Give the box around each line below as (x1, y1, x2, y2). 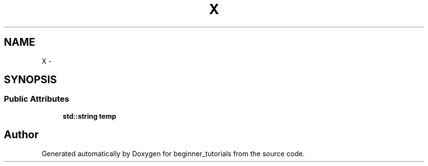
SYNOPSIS (4, 74, 57, 86)
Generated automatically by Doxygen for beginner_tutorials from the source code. (42, 149, 305, 158)
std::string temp (63, 111, 116, 120)
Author (4, 129, 39, 141)
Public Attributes (4, 94, 69, 104)
